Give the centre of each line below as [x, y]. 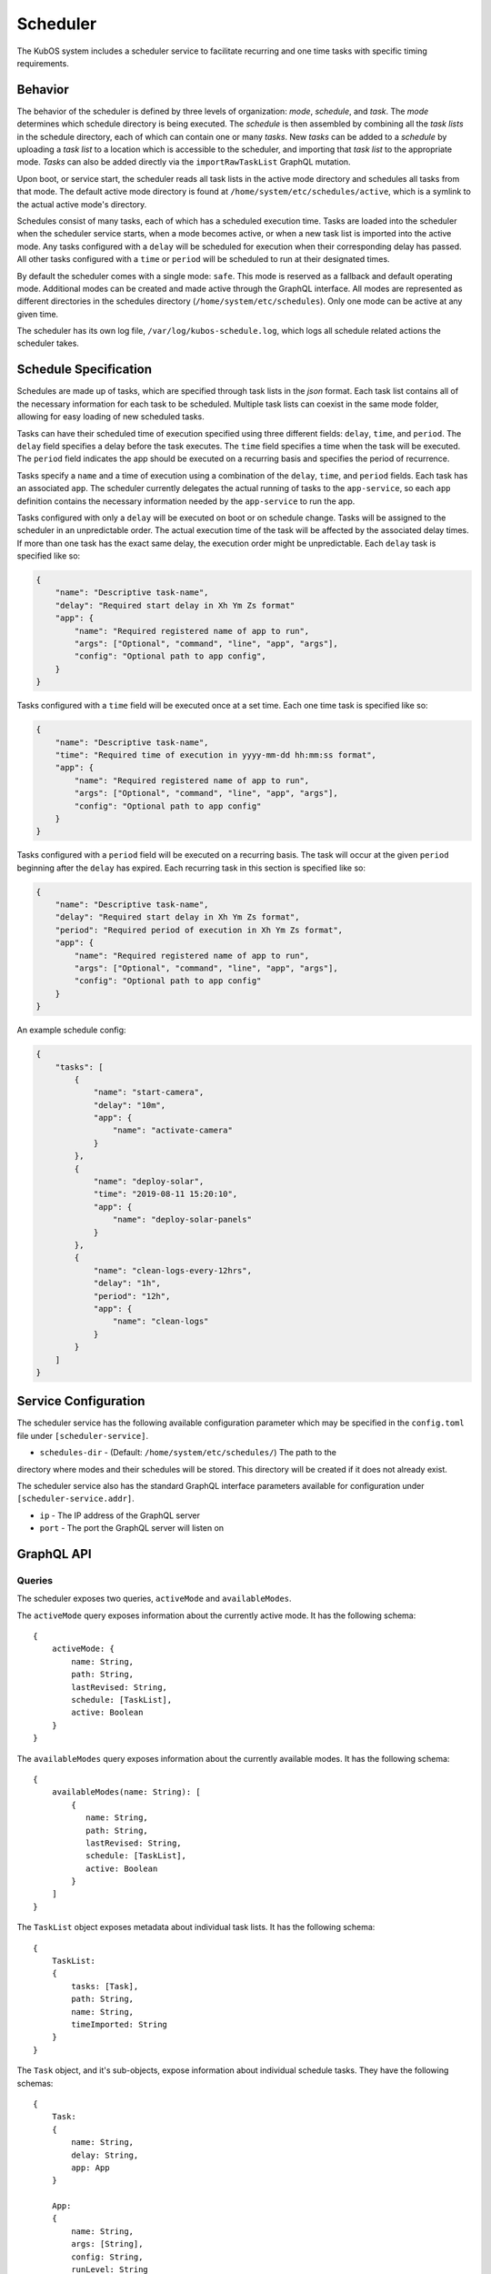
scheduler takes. [48, 343]
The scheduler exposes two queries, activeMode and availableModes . [154, 1599]
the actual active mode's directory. [82, 204]
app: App [90, 2168]
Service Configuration [81, 1401]
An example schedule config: [71, 1030]
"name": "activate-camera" [173, 1131]
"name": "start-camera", [149, 1092]
